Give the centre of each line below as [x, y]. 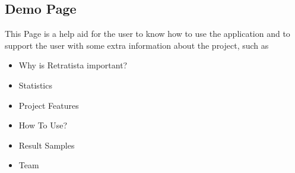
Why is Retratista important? [73, 65]
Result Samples [47, 145]
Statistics [35, 85]
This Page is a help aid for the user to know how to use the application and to [147, 34]
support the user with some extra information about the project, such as [137, 45]
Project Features [49, 105]
